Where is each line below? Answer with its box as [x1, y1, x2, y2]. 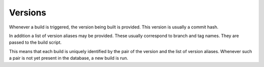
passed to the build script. [9, 40, 62, 45]
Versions [9, 7, 46, 18]
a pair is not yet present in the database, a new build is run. [9, 55, 128, 61]
